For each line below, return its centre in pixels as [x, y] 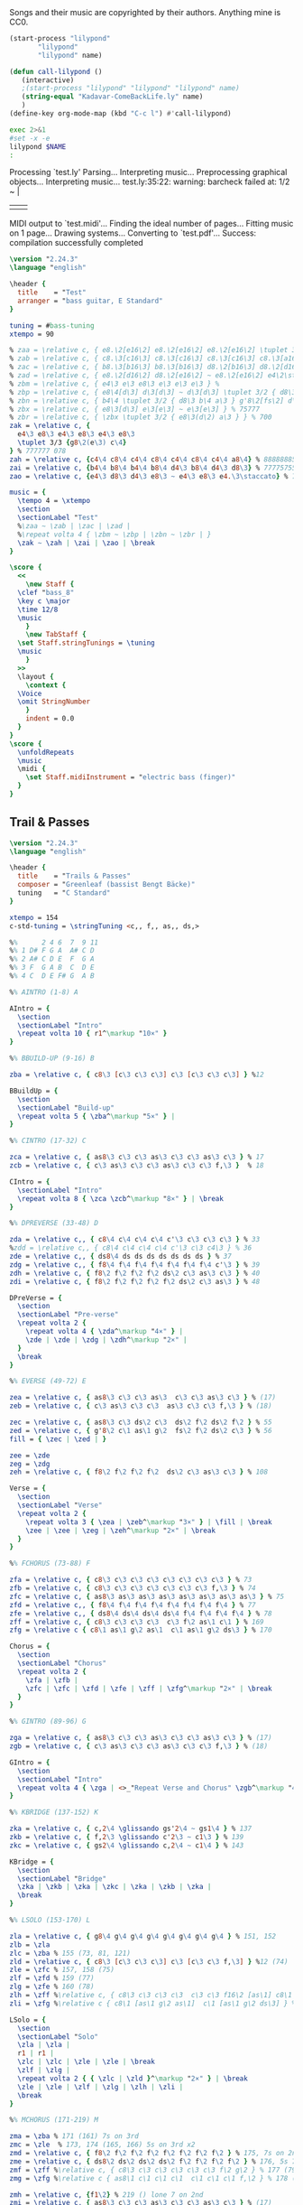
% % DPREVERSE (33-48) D [54, 1223]
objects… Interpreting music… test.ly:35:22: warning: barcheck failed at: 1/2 [150, 181]
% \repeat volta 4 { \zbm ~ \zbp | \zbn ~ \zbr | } [115, 535]
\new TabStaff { [56, 635]
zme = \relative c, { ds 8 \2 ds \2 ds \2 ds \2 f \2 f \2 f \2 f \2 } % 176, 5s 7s [155, 2161]
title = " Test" [52, 293]
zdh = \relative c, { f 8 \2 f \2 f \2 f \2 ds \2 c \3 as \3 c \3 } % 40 [135, 1273]
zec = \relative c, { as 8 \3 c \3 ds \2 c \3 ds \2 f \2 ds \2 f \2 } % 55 [141, 1423]
